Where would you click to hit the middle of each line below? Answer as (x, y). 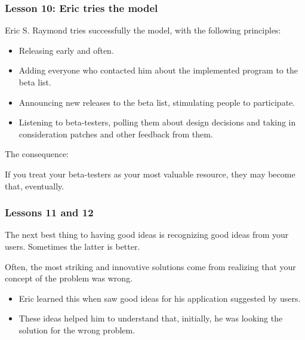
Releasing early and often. (66, 50)
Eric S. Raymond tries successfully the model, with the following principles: (143, 30)
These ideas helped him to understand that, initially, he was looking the (151, 318)
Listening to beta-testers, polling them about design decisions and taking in (157, 122)
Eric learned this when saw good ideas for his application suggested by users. (160, 298)
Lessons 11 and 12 (49, 212)
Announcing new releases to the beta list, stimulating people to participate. (157, 102)
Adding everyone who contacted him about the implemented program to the (158, 70)
